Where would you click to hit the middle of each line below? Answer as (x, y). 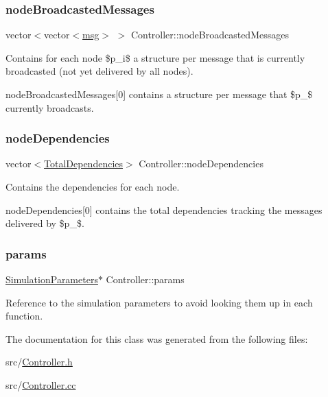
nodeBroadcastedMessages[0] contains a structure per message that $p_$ (159, 94)
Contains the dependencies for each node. (93, 187)
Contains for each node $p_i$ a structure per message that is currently (155, 57)
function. (24, 316)
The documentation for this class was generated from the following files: (157, 338)
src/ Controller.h (39, 362)
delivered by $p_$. (45, 223)
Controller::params (145, 279)
